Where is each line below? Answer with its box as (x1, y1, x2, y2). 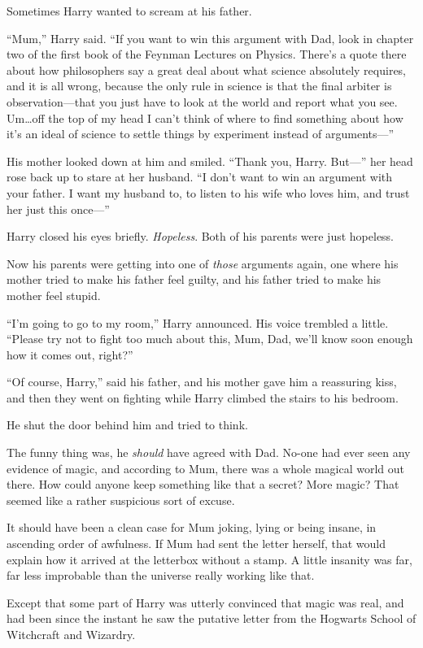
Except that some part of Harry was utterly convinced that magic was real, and (7, 594, 404, 611)
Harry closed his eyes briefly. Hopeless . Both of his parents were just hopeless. (7, 228, 395, 245)
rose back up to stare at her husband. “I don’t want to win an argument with (7, 168, 393, 185)
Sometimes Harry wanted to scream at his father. (7, 2, 252, 19)
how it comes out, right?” (7, 346, 133, 363)
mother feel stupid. (7, 286, 101, 303)
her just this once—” (7, 200, 110, 217)
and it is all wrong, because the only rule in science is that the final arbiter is (7, 77, 392, 94)
